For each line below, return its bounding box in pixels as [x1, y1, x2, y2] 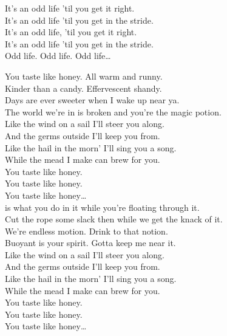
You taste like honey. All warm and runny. [5, 69, 163, 82]
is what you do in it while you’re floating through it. [5, 201, 200, 213]
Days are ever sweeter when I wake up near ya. [5, 94, 180, 106]
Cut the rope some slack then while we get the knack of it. [5, 213, 223, 225]
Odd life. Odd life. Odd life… [5, 49, 111, 62]
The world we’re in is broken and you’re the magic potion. [5, 105, 222, 118]
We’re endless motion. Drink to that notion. [5, 224, 168, 237]
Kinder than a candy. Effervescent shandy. [5, 81, 162, 94]
